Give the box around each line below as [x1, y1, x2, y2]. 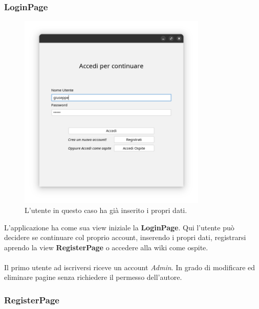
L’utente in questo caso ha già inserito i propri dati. [25, 204, 187, 215]
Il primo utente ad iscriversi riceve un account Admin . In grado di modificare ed [4, 262, 255, 272]
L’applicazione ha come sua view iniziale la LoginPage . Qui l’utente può [4, 222, 234, 232]
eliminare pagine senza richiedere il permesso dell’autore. [4, 272, 182, 282]
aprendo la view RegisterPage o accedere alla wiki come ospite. [4, 242, 208, 252]
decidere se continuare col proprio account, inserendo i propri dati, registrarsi [4, 232, 246, 243]
